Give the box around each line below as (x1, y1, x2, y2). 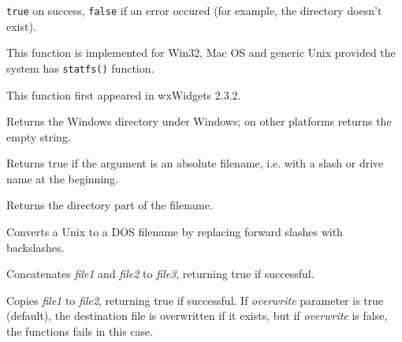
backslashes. (6, 239, 65, 255)
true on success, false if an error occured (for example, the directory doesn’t (6, 2, 382, 18)
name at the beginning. (6, 170, 118, 186)
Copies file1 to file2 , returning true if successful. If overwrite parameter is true (6, 291, 384, 308)
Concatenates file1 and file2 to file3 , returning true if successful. (6, 265, 315, 282)
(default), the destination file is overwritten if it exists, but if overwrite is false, (6, 307, 388, 324)
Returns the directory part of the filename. (6, 197, 213, 213)
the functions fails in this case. (6, 323, 154, 340)
